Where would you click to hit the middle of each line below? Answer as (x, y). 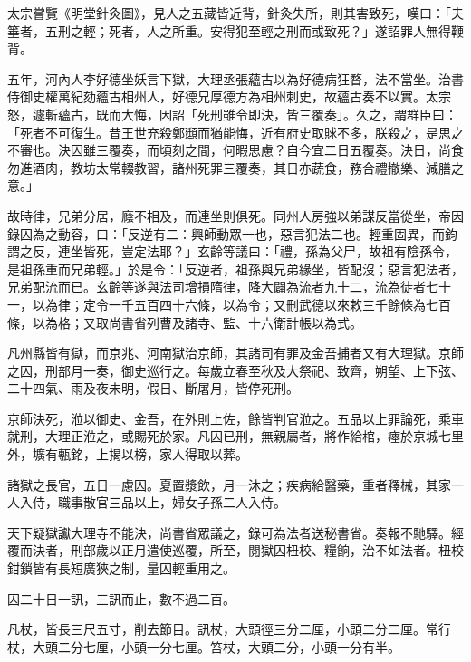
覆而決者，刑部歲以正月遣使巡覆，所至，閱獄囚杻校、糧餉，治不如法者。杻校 (235, 550)
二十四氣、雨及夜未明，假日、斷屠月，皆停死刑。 (153, 388)
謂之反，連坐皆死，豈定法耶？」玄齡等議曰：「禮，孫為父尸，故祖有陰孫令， (232, 251)
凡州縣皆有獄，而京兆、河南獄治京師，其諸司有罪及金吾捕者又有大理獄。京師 (235, 353)
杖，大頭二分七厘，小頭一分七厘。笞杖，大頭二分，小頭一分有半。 (204, 646)
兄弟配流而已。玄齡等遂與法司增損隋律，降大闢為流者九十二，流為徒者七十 (229, 287)
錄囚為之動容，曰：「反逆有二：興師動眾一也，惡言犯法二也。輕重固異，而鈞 (232, 233)
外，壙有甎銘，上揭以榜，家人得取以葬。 (128, 454)
